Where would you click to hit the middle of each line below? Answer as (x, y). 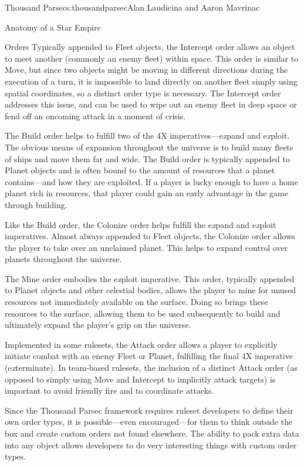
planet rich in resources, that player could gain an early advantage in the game (146, 193)
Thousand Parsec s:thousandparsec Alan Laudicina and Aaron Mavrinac (132, 7)
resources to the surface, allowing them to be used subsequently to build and (143, 313)
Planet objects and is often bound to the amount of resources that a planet (140, 170)
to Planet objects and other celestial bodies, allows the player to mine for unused (151, 290)
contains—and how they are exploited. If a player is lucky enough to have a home (151, 181)
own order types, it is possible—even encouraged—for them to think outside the (149, 422)
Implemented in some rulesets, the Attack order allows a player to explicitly (141, 344)
